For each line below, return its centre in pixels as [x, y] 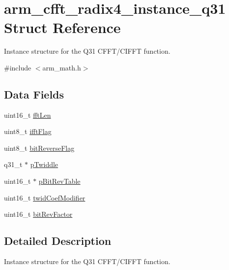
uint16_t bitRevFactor [38, 214]
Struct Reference [62, 27]
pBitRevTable [59, 181]
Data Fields [34, 94]
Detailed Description [58, 241]
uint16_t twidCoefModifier [45, 197]
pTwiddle [44, 164]
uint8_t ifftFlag [28, 131]
